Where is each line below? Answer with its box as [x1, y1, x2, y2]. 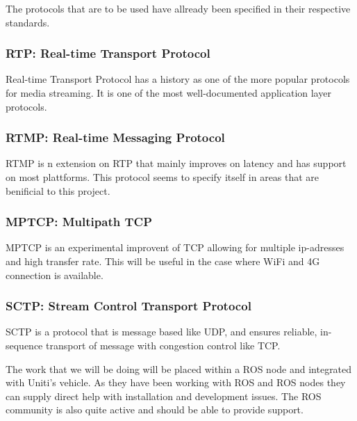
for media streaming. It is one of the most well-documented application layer [6, 86, 331, 100]
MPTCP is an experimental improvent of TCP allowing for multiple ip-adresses [6, 240, 344, 255]
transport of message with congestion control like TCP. [46, 338, 281, 352]
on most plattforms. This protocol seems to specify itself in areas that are [6, 170, 319, 184]
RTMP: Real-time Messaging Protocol [6, 129, 225, 146]
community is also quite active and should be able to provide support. [6, 402, 304, 417]
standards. [6, 15, 50, 29]
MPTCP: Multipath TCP [6, 213, 152, 230]
